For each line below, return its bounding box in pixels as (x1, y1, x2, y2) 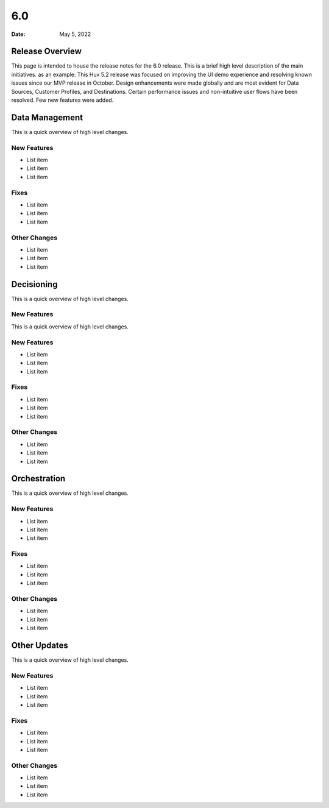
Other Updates (11, 640, 68, 650)
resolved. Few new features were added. (11, 96, 114, 104)
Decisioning (11, 279, 58, 289)
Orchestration (11, 473, 66, 484)
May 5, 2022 (59, 30, 91, 38)
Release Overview (11, 46, 82, 57)
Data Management (11, 112, 83, 122)
